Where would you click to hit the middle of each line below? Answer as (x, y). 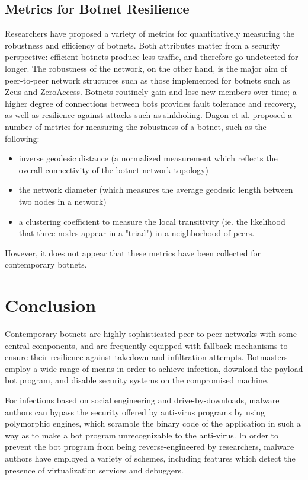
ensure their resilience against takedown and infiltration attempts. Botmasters (146, 357)
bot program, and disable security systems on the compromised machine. (137, 380)
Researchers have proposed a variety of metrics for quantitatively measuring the (150, 34)
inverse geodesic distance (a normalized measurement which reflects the (148, 158)
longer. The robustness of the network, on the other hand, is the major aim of (146, 68)
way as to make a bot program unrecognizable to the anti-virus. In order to (142, 435)
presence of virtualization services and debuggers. (94, 470)
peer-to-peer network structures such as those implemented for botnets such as (147, 80)
